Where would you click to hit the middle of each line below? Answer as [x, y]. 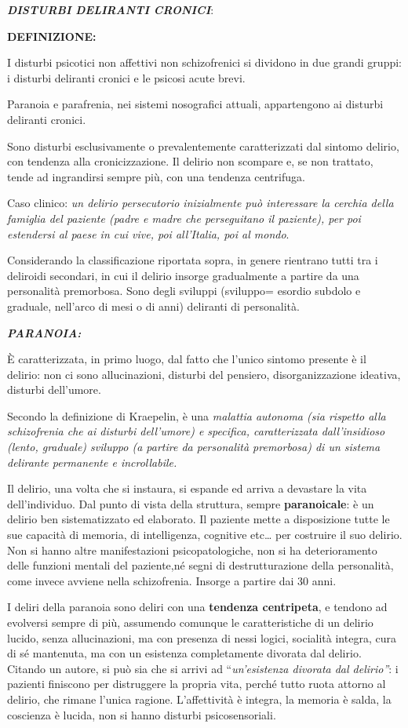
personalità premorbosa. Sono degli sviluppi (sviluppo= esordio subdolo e [184, 291]
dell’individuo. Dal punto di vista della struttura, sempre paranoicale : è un [191, 503]
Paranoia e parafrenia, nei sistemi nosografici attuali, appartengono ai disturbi [195, 104]
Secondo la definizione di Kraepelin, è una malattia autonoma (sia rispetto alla [197, 415]
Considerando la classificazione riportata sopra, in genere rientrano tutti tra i [193, 260]
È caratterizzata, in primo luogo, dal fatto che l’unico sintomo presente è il [187, 359]
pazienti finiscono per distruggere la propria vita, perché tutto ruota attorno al [197, 684]
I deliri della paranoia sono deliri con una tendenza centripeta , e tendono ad [197, 607]
